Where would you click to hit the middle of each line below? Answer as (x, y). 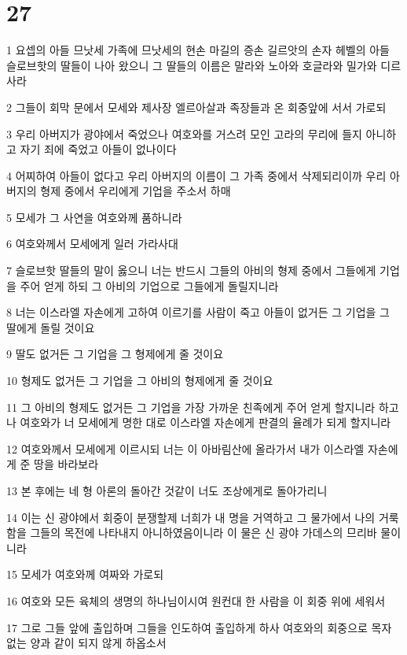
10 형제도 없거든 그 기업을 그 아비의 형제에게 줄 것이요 (140, 381)
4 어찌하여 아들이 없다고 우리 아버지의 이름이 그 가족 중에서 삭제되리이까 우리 (196, 175)
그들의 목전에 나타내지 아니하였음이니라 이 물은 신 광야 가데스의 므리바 (203, 533)
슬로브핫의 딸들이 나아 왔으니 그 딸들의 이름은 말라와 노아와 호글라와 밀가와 (192, 65)
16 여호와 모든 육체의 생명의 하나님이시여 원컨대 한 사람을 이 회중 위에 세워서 (196, 600)
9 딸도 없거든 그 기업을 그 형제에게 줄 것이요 (115, 354)
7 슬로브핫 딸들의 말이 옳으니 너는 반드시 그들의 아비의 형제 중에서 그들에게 (191, 270)
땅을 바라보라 (66, 464)
